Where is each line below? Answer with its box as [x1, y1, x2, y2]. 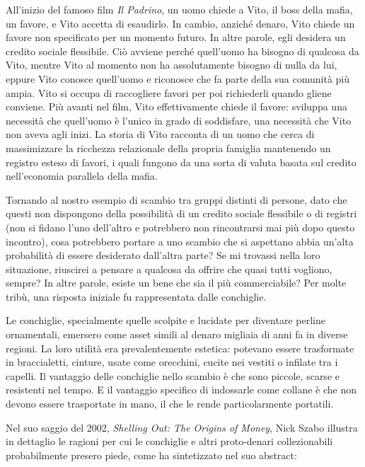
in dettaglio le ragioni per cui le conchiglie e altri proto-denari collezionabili [6, 434, 333, 449]
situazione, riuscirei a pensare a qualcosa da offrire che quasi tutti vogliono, [6, 261, 332, 276]
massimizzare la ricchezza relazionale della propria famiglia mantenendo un [6, 140, 331, 155]
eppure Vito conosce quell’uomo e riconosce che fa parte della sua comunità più [6, 71, 350, 86]
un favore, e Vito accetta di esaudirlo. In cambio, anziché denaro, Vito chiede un [6, 16, 355, 30]
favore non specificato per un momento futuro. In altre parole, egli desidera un [6, 30, 346, 45]
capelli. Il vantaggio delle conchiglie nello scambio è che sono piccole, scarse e [6, 368, 340, 383]
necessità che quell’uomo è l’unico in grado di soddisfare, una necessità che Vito [6, 113, 352, 127]
